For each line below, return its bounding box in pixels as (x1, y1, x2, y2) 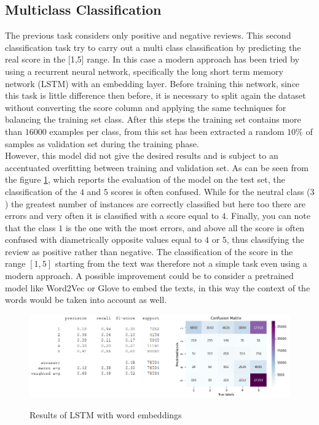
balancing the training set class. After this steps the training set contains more (5, 113, 301, 126)
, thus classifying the (226, 233, 304, 246)
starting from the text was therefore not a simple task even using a (55, 257, 307, 270)
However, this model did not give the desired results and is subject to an (5, 149, 278, 162)
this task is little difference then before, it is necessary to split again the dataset (5, 89, 306, 102)
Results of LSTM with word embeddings (30, 408, 182, 421)
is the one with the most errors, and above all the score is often (65, 221, 305, 234)
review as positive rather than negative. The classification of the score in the (5, 245, 293, 258)
